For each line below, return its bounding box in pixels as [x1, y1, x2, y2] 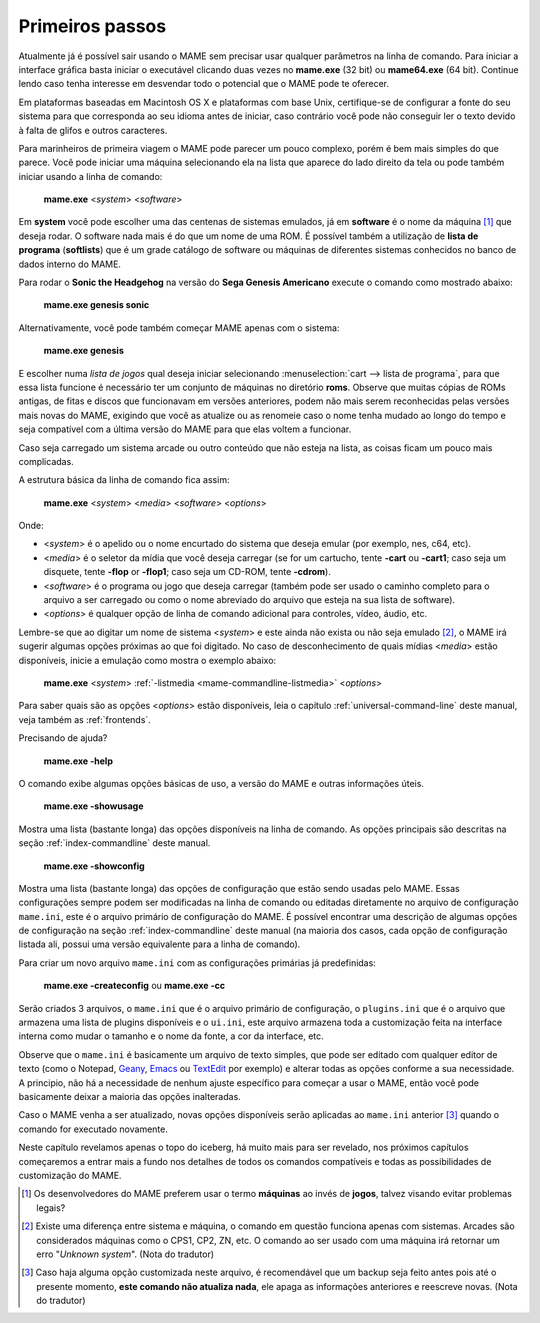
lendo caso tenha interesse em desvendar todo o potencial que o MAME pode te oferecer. [18, 78, 390, 90]
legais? [36, 1201, 66, 1214]
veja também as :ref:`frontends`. [18, 713, 152, 725]
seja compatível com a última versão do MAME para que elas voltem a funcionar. [18, 423, 352, 435]
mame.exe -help [43, 755, 114, 767]
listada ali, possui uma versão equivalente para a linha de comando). [18, 938, 301, 950]
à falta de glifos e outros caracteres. [18, 124, 168, 136]
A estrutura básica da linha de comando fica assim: [18, 474, 230, 486]
